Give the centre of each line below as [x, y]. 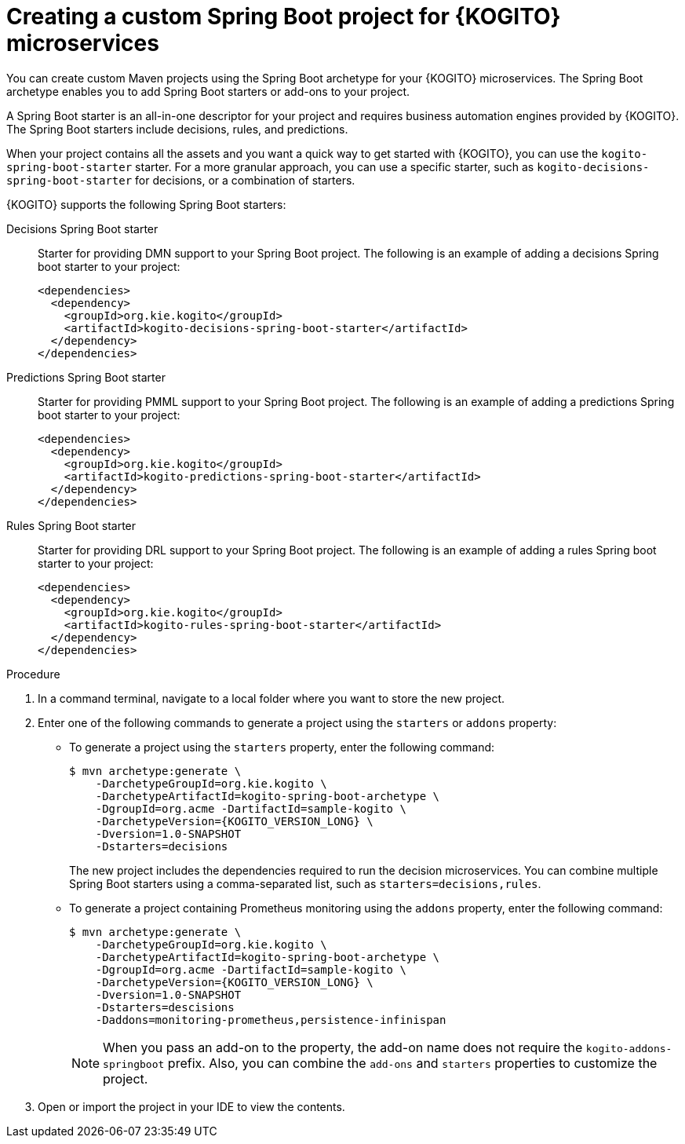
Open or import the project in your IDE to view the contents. [191, 1106]
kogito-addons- [629, 1048]
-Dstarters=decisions [162, 846]
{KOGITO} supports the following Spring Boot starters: [146, 204]
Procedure [33, 674]
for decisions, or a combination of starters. [245, 180]
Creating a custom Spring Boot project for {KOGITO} [284, 16]
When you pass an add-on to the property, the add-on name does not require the [343, 1047]
